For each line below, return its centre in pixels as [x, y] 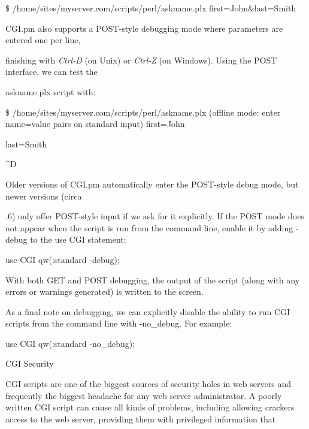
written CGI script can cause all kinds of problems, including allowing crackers [150, 407]
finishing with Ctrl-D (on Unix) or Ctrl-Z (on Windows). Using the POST [141, 60]
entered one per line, [43, 40]
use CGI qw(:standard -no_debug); [70, 343]
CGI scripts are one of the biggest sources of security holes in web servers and [148, 384]
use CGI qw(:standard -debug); [63, 259]
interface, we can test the [51, 72]
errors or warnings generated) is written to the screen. [104, 291]
